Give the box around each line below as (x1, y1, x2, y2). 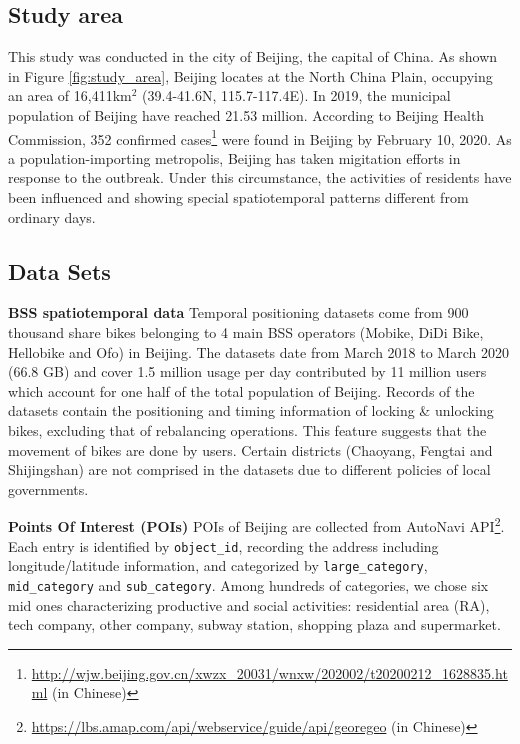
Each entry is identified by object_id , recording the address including (8, 535, 439, 556)
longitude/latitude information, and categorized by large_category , (8, 555, 428, 576)
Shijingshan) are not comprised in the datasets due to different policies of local (8, 459, 491, 480)
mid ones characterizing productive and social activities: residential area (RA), (8, 594, 490, 615)
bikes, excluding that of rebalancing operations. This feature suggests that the (8, 419, 487, 440)
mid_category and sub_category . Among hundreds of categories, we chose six (8, 574, 489, 595)
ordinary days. (8, 206, 96, 227)
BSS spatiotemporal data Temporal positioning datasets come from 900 (8, 302, 469, 323)
